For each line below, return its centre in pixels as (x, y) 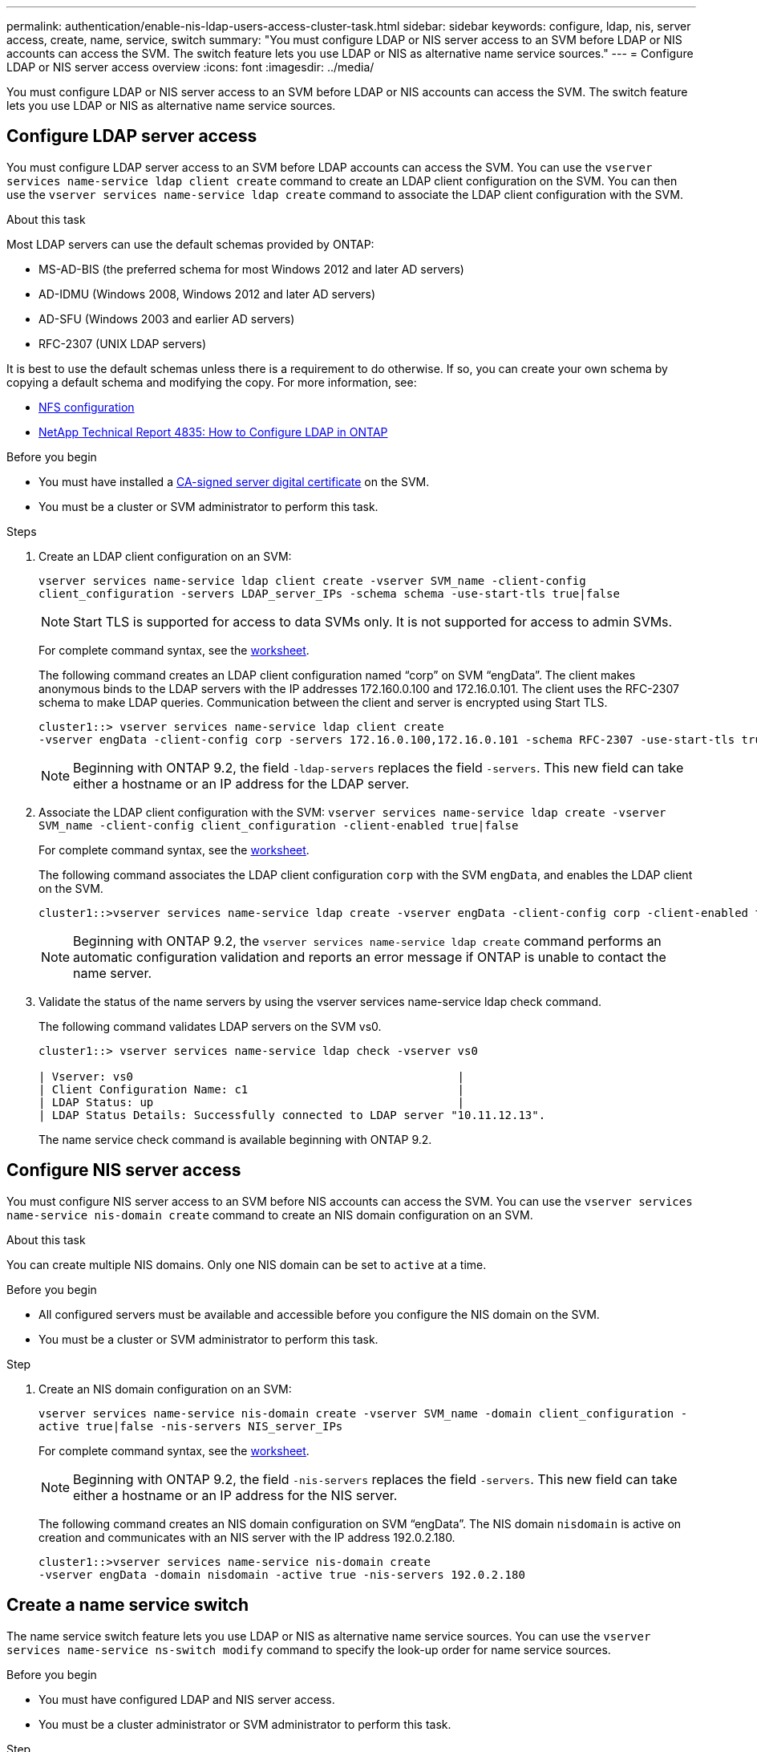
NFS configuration (87, 407)
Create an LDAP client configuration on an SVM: (165, 556)
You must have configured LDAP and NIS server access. (187, 1699)
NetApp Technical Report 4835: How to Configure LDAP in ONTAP (213, 432)
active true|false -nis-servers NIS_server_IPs (191, 1426)
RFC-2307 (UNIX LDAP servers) (123, 343)
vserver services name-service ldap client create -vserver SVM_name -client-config (312, 580)
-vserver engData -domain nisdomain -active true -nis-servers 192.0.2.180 (282, 1574)
